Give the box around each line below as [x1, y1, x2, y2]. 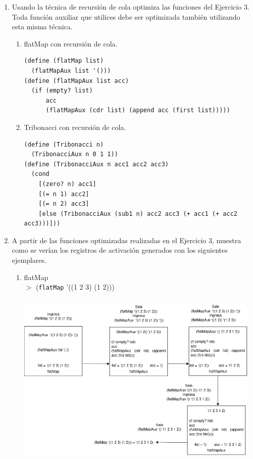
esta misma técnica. [12, 21, 73, 32]
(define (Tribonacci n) [24, 141, 104, 148]
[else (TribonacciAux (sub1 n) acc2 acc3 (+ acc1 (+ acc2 [38, 210, 237, 217]
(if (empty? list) [31, 87, 93, 95]
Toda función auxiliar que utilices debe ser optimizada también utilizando [12, 11, 240, 22]
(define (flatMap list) [24, 57, 104, 65]
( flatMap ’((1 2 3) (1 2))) [35, 282, 115, 292]
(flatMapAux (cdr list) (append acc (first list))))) [45, 107, 230, 114]
